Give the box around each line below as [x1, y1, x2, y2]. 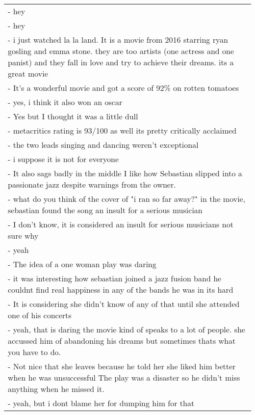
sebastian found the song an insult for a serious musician [8, 204, 203, 216]
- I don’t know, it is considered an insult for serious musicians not [8, 219, 233, 230]
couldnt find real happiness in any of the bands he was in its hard [8, 284, 233, 295]
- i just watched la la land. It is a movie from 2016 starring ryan [8, 34, 228, 45]
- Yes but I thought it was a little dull [8, 111, 138, 122]
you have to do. [8, 346, 61, 358]
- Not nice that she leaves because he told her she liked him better [8, 360, 236, 372]
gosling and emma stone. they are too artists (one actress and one [8, 45, 234, 56]
